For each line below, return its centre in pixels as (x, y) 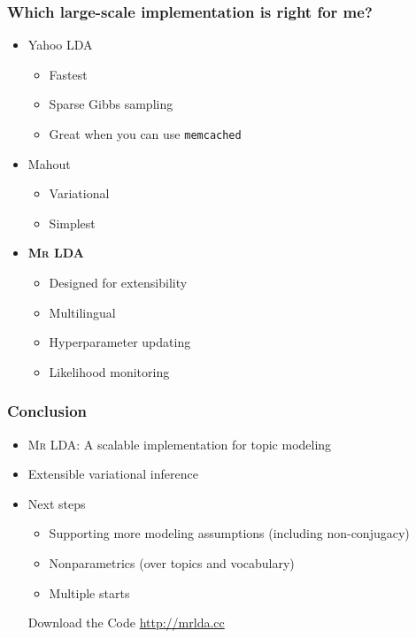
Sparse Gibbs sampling (111, 104)
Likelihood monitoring (109, 371)
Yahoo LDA (60, 45)
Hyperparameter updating (120, 342)
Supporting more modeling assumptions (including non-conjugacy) (229, 533)
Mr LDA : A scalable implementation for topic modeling (180, 444)
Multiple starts (89, 592)
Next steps (57, 503)
